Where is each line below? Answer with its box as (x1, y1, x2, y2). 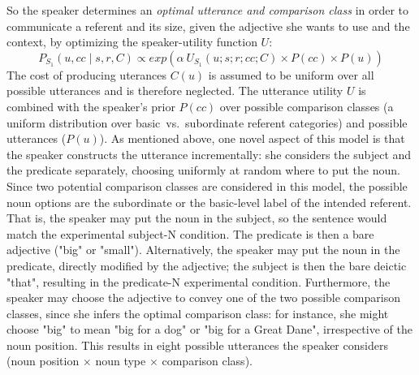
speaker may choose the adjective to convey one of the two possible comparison (6, 289, 400, 306)
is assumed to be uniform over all (208, 66, 374, 83)
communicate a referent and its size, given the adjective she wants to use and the (6, 17, 410, 34)
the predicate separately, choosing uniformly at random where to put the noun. (6, 162, 400, 179)
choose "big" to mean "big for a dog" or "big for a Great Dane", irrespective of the (6, 321, 413, 338)
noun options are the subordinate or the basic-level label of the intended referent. (6, 193, 412, 210)
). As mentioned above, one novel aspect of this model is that (99, 130, 405, 147)
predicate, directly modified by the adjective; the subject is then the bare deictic (6, 256, 407, 274)
